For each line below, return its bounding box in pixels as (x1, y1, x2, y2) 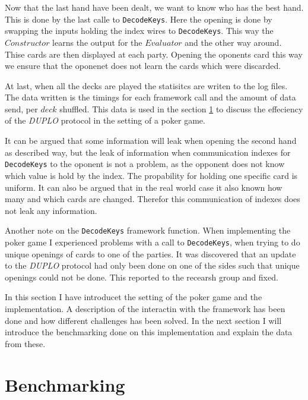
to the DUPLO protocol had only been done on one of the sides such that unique (5, 259, 300, 272)
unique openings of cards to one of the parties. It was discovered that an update (5, 247, 296, 260)
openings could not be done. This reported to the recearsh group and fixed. (5, 270, 278, 283)
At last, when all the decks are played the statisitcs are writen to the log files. (5, 79, 288, 92)
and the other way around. (185, 36, 282, 48)
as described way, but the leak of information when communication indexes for (5, 146, 291, 158)
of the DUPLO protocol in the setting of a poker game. (5, 114, 205, 127)
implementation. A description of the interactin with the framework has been (5, 302, 285, 314)
